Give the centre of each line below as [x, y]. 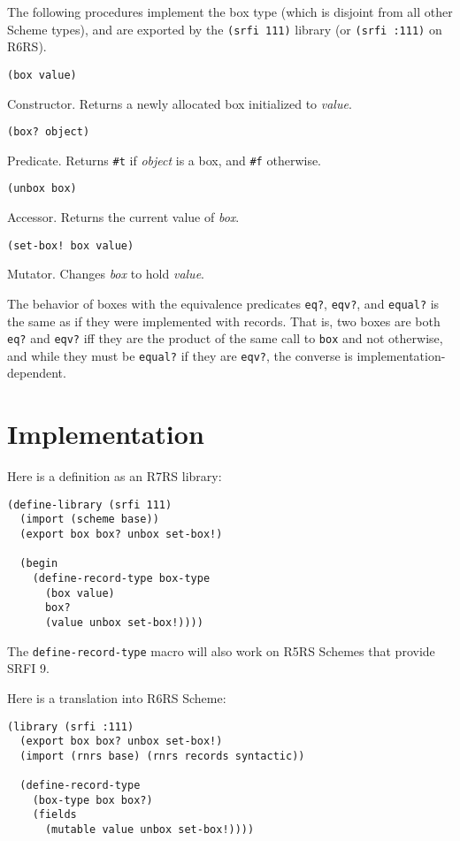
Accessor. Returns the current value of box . [123, 217]
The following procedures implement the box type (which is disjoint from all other [230, 11]
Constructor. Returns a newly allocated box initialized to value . [180, 103]
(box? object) [49, 132]
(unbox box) [42, 189]
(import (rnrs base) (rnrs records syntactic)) [162, 756]
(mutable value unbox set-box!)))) [149, 830]
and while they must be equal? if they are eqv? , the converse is [180, 355]
